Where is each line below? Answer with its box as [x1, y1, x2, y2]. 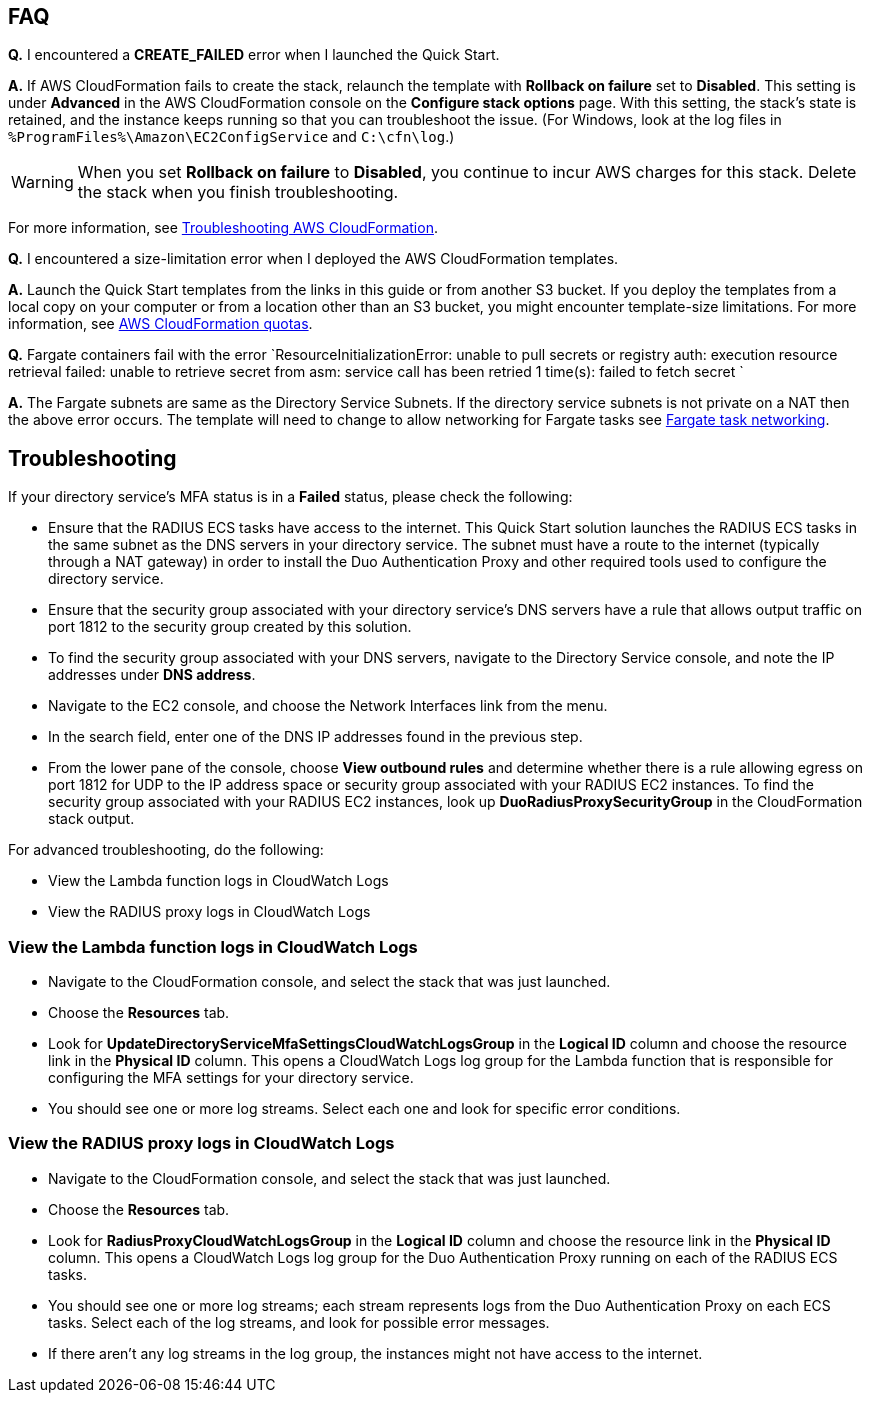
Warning [11, 172, 74, 193]
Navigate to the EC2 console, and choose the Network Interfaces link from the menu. [48, 697, 608, 715]
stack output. [48, 810, 135, 828]
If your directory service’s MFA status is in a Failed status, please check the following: [8, 488, 573, 506]
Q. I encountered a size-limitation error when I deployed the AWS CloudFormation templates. [8, 250, 619, 268]
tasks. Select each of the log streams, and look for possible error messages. [48, 1313, 550, 1331]
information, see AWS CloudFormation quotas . [8, 315, 313, 333]
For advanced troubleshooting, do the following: [8, 841, 324, 859]
